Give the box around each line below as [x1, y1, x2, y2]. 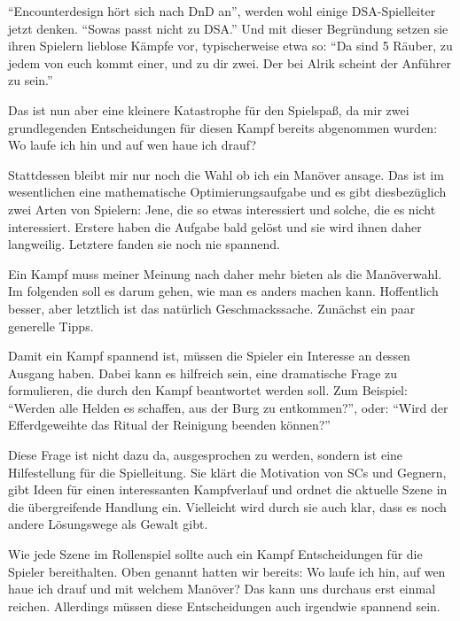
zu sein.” [8, 71, 53, 89]
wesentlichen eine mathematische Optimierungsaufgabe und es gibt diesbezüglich [8, 182, 447, 201]
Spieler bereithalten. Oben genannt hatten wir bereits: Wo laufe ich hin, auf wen [8, 562, 446, 580]
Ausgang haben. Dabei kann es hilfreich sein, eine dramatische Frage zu [8, 363, 398, 382]
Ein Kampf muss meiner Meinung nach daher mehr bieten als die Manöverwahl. [8, 264, 442, 283]
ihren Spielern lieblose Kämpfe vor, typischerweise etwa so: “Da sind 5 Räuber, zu [8, 36, 453, 55]
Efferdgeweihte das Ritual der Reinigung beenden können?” [8, 415, 331, 434]
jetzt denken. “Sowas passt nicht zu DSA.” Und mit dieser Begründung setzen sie [8, 19, 448, 37]
